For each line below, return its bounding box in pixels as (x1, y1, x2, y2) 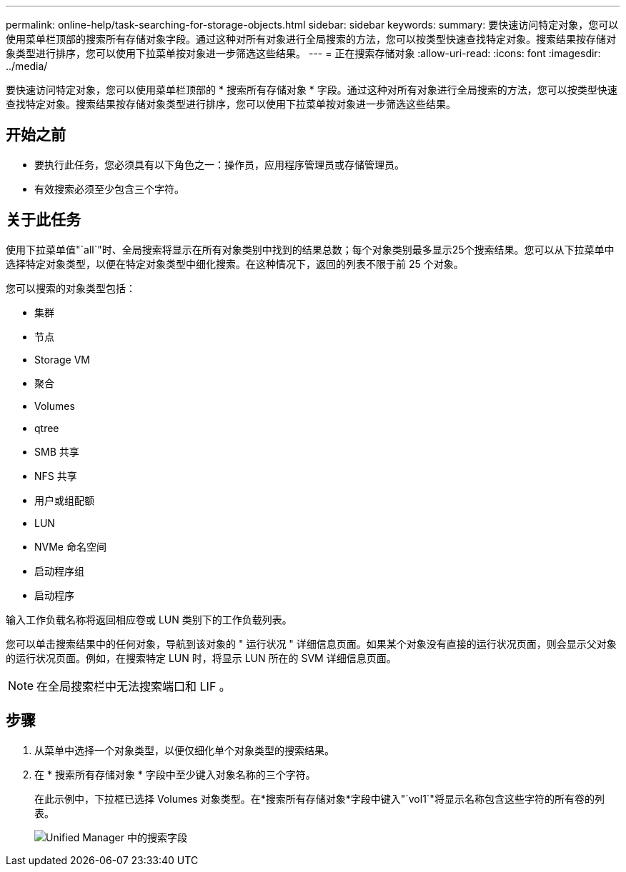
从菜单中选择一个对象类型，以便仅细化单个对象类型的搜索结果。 (34, 743, 334, 756)
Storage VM (34, 353, 90, 366)
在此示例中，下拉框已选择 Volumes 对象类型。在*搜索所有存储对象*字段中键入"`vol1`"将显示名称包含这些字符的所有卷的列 (34, 792, 605, 805)
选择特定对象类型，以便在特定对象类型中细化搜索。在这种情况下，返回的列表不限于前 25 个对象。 (6, 257, 464, 270)
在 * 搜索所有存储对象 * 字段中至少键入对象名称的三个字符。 (34, 768, 316, 781)
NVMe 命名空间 (34, 540, 106, 553)
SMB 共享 (34, 445, 79, 458)
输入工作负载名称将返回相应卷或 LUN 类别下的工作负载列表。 (6, 613, 292, 626)
